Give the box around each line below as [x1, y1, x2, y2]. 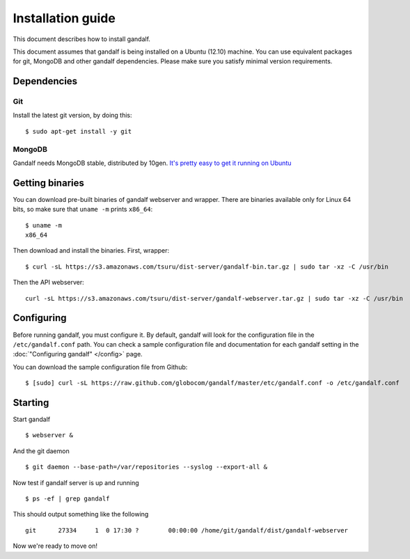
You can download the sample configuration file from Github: [13, 363, 188, 371]
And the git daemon [13, 446, 70, 455]
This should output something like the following [13, 510, 149, 519]
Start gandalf [13, 415, 51, 424]
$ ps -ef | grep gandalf [25, 494, 110, 503]
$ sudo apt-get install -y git [25, 127, 132, 135]
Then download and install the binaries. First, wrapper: [13, 246, 170, 255]
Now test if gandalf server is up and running [13, 478, 139, 487]
